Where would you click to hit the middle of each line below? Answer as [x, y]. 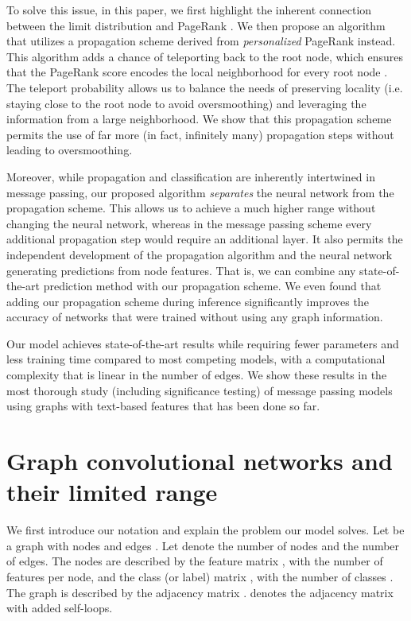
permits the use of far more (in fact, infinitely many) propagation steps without [200, 134]
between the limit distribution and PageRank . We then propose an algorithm [196, 25]
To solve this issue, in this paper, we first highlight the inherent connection [189, 10]
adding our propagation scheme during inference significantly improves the [188, 301]
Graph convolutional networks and [200, 461]
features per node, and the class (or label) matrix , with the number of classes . [200, 576]
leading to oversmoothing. [70, 150]
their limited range [112, 492]
